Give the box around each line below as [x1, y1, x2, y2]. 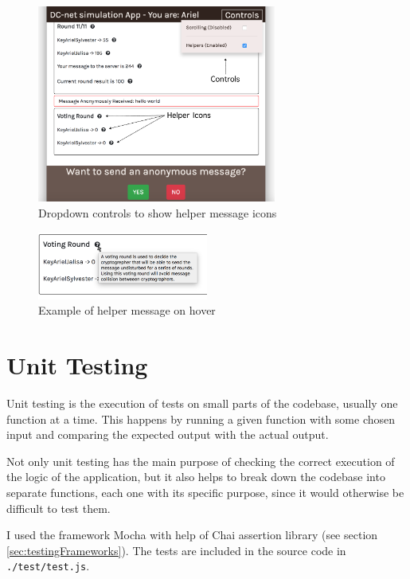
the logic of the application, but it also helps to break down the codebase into [6, 468, 385, 485]
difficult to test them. [6, 499, 111, 516]
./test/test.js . [6, 557, 90, 574]
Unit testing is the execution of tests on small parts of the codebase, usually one [6, 395, 398, 412]
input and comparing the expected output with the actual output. [6, 426, 329, 443]
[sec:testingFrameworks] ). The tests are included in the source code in [6, 542, 346, 558]
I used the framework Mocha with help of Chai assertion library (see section [6, 526, 378, 543]
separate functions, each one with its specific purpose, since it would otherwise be [6, 484, 404, 500]
